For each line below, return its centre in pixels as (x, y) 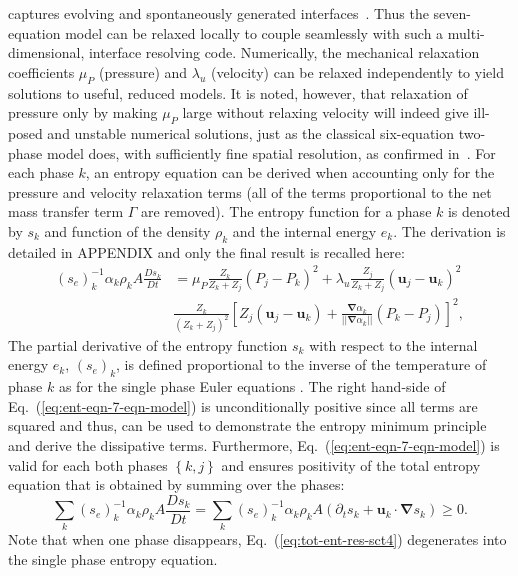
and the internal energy (304, 230)
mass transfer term (66, 211)
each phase (41, 172)
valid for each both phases (88, 464)
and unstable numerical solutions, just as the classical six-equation (251, 132)
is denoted (479, 211)
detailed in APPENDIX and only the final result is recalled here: (206, 251)
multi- (466, 32)
